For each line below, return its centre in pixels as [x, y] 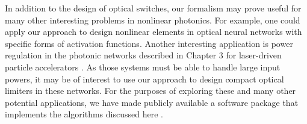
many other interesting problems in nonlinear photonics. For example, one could [153, 20]
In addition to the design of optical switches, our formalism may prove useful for [153, 8]
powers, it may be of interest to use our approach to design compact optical [144, 79]
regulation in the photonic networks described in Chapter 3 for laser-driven [143, 55]
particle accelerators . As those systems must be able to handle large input [143, 67]
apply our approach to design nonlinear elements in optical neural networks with [153, 32]
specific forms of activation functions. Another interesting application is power [149, 43]
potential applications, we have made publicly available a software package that [152, 102]
